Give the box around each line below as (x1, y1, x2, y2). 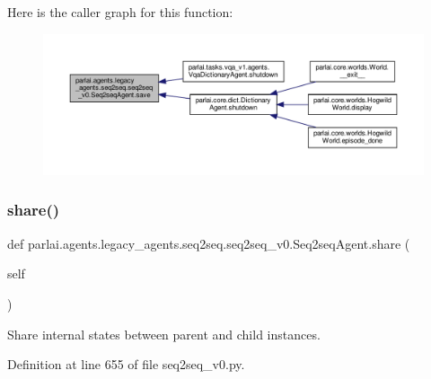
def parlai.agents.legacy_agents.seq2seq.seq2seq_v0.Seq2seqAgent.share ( (7, 234, 410, 252)
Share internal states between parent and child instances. (7, 324, 321, 343)
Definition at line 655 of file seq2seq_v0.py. (7, 355, 245, 374)
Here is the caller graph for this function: (7, 3, 233, 21)
